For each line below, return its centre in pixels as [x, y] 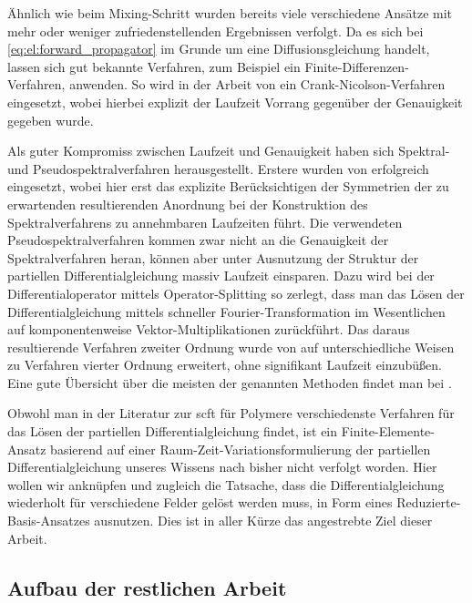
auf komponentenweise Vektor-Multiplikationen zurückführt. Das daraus [209, 329]
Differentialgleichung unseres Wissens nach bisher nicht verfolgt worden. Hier [222, 467]
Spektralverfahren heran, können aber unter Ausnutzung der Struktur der [213, 257]
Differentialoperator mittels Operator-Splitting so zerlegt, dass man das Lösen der [236, 293]
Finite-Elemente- [388, 431]
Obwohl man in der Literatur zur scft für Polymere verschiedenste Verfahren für [231, 413]
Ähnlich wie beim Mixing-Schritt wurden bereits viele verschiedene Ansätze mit [230, 13]
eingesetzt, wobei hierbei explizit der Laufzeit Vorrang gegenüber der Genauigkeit [235, 102]
